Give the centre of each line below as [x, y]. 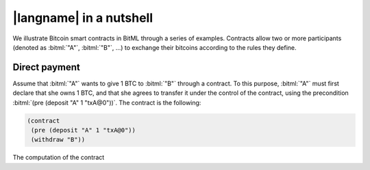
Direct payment [46, 67]
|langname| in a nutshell [83, 18]
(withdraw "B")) [58, 140]
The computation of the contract [59, 158]
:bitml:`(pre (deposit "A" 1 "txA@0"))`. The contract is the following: [107, 102]
